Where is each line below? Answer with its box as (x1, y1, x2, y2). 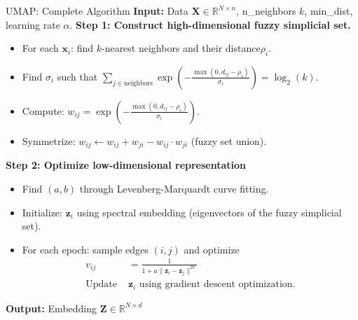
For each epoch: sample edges (22, 242, 149, 256)
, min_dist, (304, 4, 353, 18)
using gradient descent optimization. (139, 279, 296, 290)
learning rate (6, 17, 60, 32)
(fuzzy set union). (191, 133, 267, 148)
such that (57, 69, 98, 83)
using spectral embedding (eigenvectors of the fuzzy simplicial (76, 204, 342, 219)
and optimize (184, 242, 240, 256)
